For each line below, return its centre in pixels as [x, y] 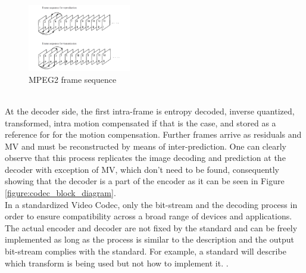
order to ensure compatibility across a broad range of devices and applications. [149, 216]
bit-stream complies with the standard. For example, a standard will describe [146, 251]
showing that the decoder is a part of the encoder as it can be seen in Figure [145, 181]
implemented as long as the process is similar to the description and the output [149, 239]
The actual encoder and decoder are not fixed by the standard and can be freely [151, 227]
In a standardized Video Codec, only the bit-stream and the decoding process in [151, 204]
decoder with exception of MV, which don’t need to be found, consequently [142, 169]
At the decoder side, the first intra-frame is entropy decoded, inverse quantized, [150, 111]
